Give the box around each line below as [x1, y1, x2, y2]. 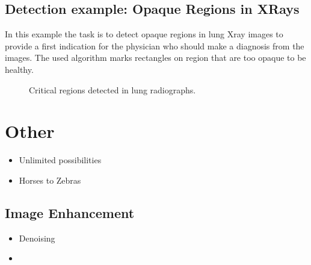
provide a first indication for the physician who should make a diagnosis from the [5, 39, 304, 52]
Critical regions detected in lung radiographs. [29, 83, 196, 96]
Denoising [19, 231, 55, 244]
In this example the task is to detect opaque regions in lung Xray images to [5, 28, 283, 40]
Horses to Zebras [19, 173, 81, 186]
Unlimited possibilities [19, 154, 102, 166]
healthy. [5, 63, 34, 75]
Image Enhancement [5, 203, 135, 222]
